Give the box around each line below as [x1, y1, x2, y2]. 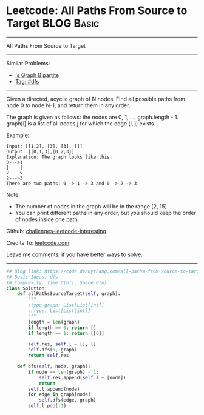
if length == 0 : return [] [28, 325, 97, 331]
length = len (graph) [28, 319, 80, 325]
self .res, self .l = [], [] [28, 341, 97, 347]
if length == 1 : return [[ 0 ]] [28, 330, 104, 336]
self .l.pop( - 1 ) [28, 403, 67, 409]
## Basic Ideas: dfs [6, 274, 59, 280]
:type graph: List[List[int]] [28, 302, 104, 308]
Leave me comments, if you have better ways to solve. [6, 251, 143, 258]
